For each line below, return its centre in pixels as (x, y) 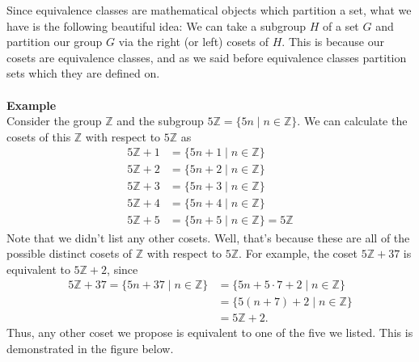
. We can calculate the (352, 121)
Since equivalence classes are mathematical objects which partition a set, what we (209, 10)
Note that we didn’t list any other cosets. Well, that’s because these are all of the (208, 237)
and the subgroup (160, 121)
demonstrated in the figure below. (90, 348)
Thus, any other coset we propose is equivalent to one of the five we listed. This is (210, 333)
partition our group (55, 42)
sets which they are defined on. (83, 73)
